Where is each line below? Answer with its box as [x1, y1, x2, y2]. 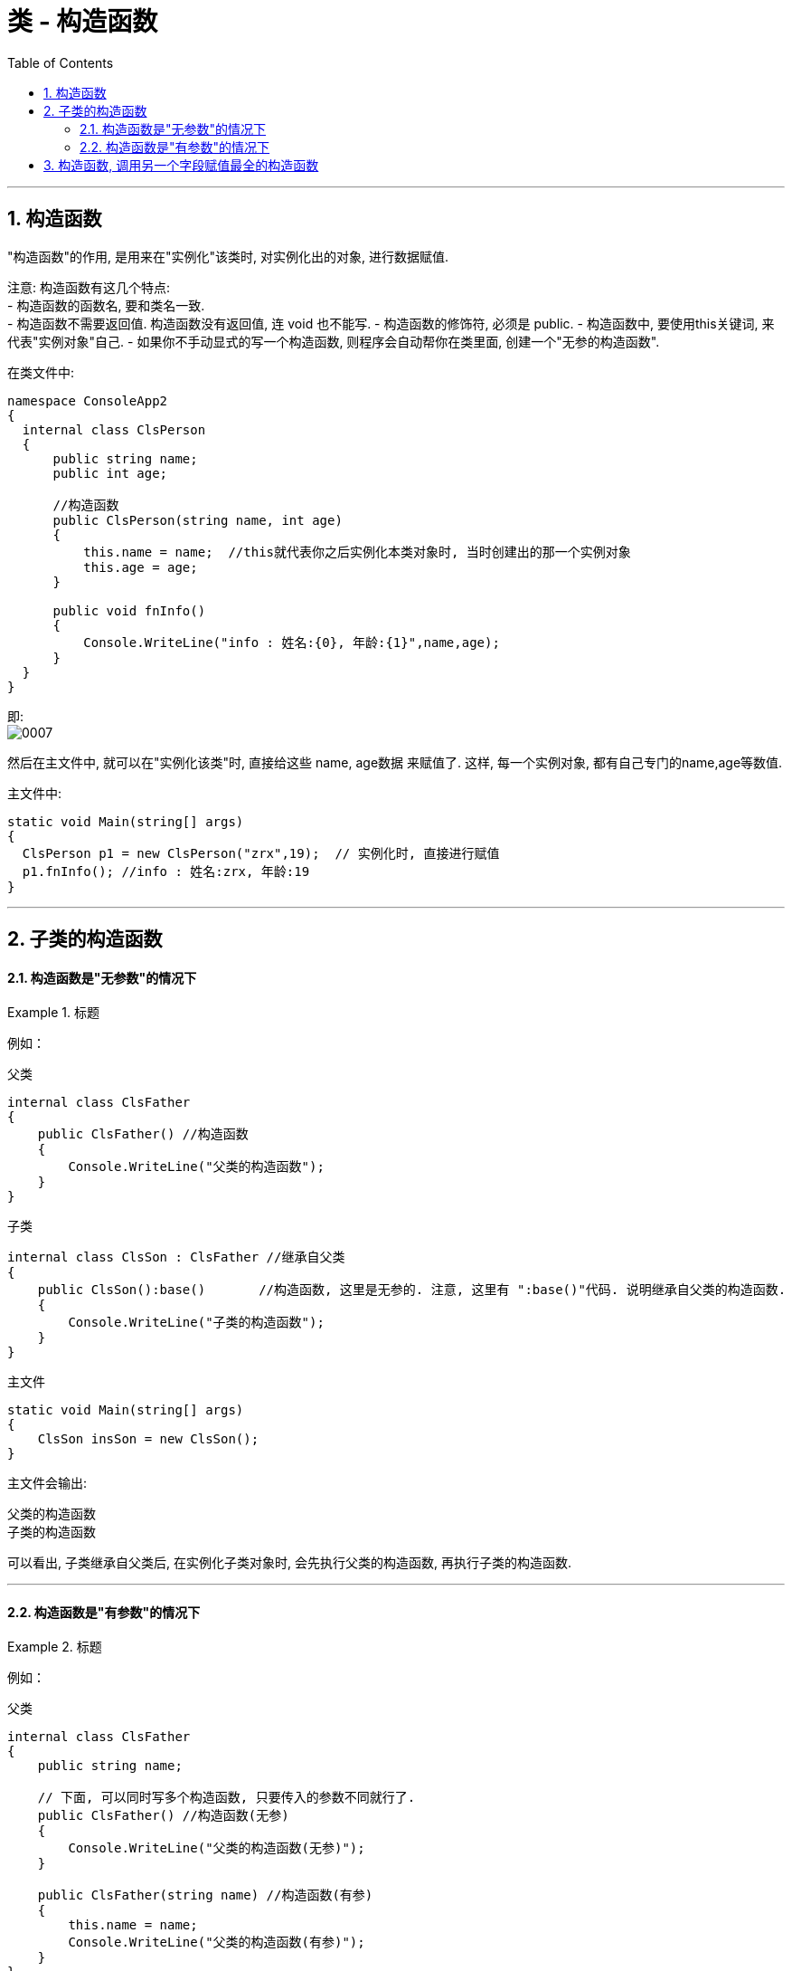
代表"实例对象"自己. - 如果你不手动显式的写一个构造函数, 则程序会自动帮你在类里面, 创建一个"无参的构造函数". [7, 333, 660, 349]
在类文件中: [7, 364, 75, 380]
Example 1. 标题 [7, 1005, 99, 1021]
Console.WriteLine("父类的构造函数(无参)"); [68, 1841, 365, 1856]
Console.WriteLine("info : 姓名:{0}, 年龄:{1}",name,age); [83, 634, 500, 650]
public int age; [52, 465, 168, 481]
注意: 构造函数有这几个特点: [7, 279, 171, 295]
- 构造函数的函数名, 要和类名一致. [7, 297, 205, 313]
